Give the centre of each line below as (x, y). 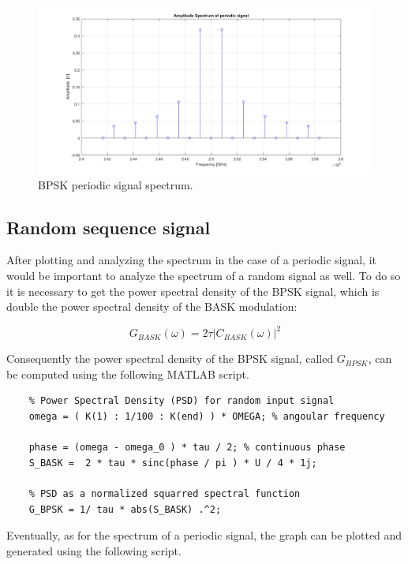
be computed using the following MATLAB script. (128, 374)
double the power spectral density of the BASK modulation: (152, 306)
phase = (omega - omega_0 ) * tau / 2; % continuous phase (187, 448)
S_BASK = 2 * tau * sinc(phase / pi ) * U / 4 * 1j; (173, 463)
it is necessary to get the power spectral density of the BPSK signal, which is (193, 291)
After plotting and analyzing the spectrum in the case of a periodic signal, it (191, 260)
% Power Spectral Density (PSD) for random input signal (182, 401)
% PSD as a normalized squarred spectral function (165, 494)
